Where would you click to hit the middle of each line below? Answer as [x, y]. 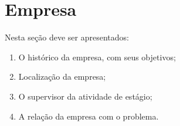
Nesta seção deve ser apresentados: [67, 37]
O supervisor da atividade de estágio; [85, 96]
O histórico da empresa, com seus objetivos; [97, 57]
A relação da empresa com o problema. [89, 116]
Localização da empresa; [62, 76]
